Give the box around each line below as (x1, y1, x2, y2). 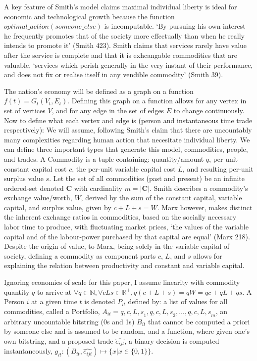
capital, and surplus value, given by (4, 202, 111, 212)
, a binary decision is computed (124, 335, 219, 346)
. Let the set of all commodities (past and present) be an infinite (49, 173, 245, 183)
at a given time (31, 296, 77, 307)
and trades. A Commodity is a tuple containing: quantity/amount (4, 153, 204, 164)
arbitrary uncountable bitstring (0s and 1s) (4, 316, 135, 326)
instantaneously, (4, 346, 52, 356)
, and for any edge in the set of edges (51, 105, 164, 115)
